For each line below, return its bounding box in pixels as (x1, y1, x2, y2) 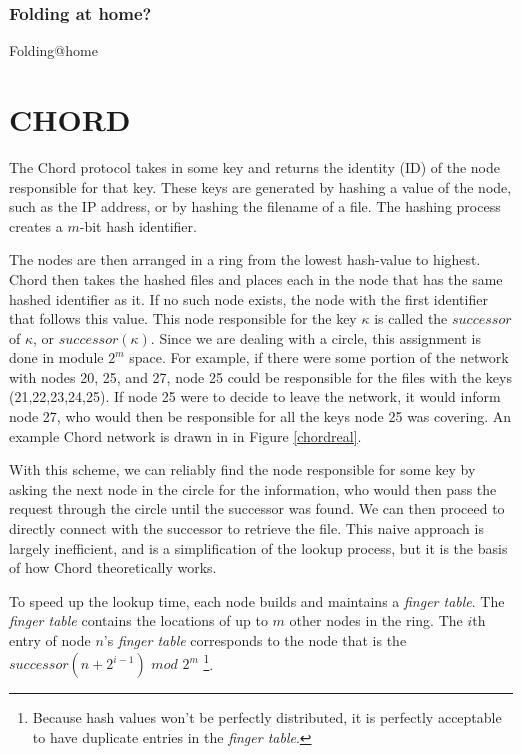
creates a (9, 215, 63, 236)
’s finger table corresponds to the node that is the (103, 630, 407, 650)
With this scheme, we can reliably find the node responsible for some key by (9, 459, 476, 480)
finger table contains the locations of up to (9, 610, 268, 631)
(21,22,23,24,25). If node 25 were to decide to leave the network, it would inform (9, 386, 501, 407)
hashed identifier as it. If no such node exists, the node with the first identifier (9, 288, 488, 309)
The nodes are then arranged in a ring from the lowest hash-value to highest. (9, 249, 481, 270)
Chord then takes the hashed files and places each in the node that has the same (9, 268, 503, 289)
